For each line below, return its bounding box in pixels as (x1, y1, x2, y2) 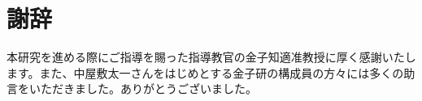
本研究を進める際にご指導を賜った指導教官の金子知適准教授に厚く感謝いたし (7, 48, 416, 65)
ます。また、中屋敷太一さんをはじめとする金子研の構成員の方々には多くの (7, 64, 404, 81)
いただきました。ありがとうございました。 (28, 80, 257, 97)
